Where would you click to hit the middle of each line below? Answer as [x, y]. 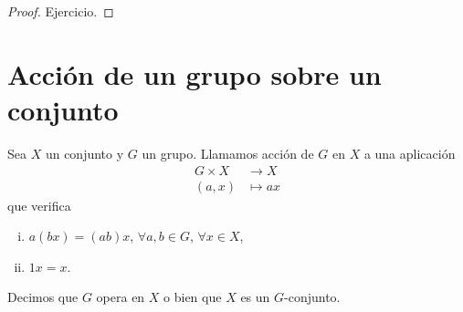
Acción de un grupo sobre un [195, 73]
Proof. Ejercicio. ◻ [61, 11]
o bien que [193, 297]
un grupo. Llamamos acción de [228, 153]
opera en [121, 297]
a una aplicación [410, 153]
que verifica [39, 205]
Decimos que [43, 297]
